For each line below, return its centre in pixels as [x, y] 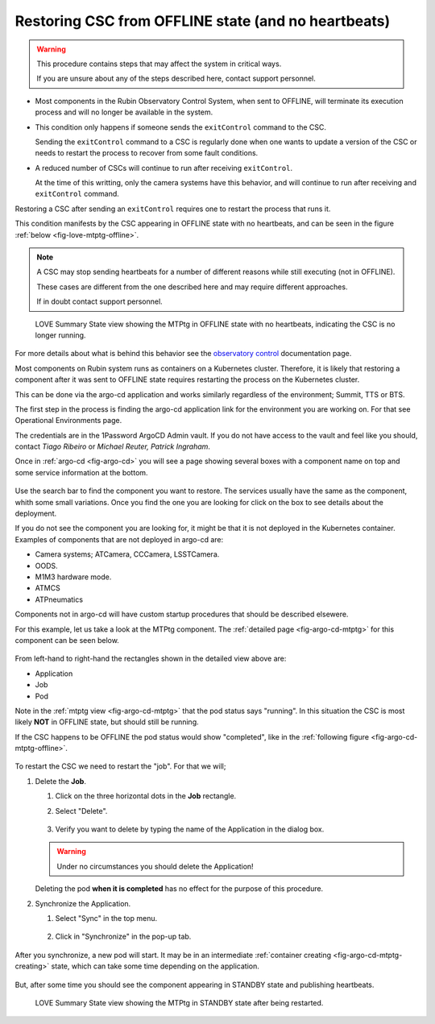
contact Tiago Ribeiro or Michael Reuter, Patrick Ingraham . [113, 446]
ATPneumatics [59, 599]
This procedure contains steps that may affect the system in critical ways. [159, 64]
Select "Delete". [81, 810]
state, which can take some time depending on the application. [155, 966]
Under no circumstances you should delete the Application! [155, 866]
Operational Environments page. [68, 421]
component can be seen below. [67, 640]
